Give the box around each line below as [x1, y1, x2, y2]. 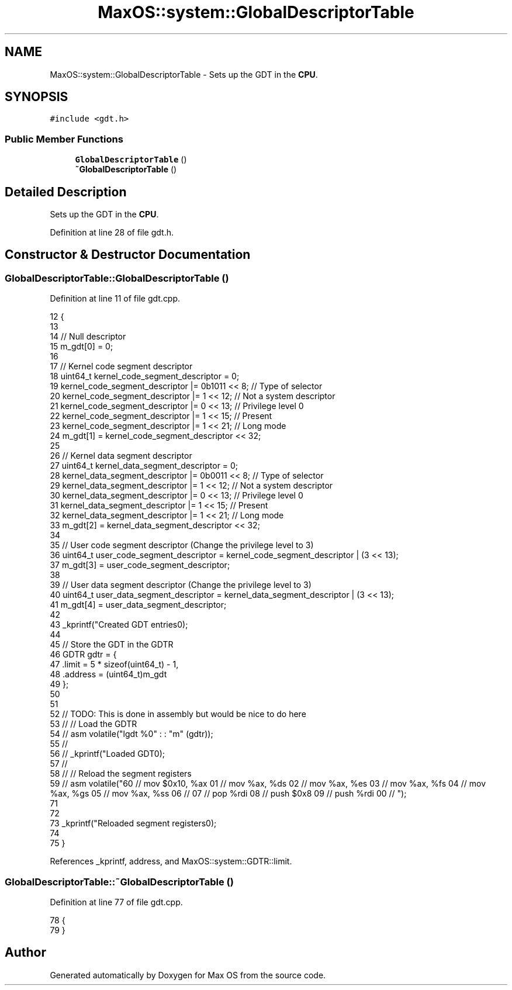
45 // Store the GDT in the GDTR [50, 639, 174, 650]
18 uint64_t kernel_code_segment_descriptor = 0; [50, 371, 240, 382]
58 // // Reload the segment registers [50, 769, 192, 779]
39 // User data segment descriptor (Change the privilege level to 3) [50, 580, 312, 590]
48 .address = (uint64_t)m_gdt [50, 669, 167, 680]
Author [5, 945, 46, 960]
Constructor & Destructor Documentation [5, 247, 251, 262]
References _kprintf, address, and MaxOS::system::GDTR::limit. [50, 856, 292, 867]
